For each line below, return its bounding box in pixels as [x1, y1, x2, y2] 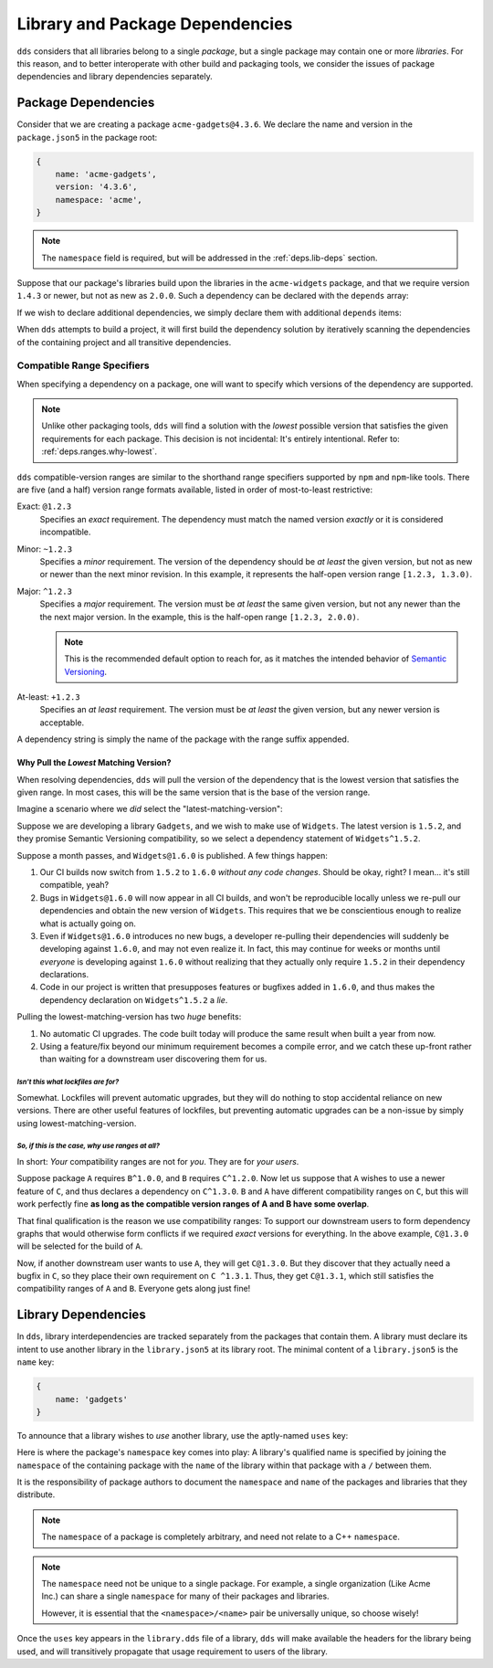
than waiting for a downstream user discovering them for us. [39, 1053, 267, 1064]
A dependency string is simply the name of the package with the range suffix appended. [16, 734, 350, 744]
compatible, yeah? [39, 880, 110, 891]
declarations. [39, 969, 89, 980]
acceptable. [39, 717, 85, 728]
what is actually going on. [39, 918, 136, 929]
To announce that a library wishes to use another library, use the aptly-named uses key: [16, 1430, 349, 1441]
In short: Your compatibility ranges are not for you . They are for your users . [16, 1156, 299, 1167]
